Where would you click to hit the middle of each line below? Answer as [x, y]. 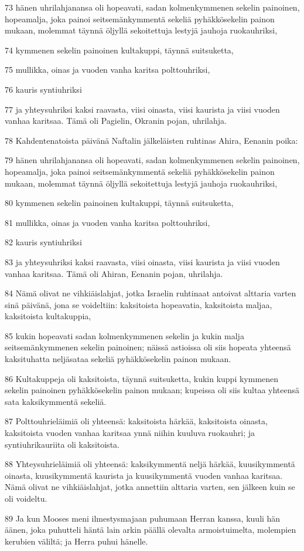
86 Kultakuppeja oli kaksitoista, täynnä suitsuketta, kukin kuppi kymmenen [142, 378]
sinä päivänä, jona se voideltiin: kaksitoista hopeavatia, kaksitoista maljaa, [139, 304]
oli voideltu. [26, 498]
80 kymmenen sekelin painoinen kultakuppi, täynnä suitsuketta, [119, 203]
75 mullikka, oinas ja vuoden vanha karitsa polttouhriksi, [107, 70]
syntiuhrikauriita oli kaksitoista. [62, 444]
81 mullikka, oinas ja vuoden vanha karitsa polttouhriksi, [107, 222]
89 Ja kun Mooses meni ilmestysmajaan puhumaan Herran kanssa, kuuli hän [143, 518]
